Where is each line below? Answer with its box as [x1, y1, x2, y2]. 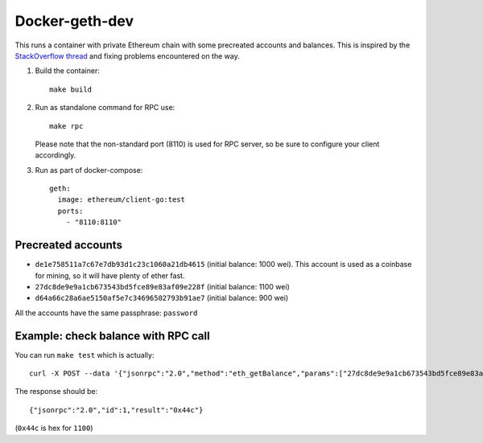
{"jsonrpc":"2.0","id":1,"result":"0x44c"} [29, 405, 204, 414]
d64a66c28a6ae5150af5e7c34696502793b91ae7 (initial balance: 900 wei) [35, 293, 289, 303]
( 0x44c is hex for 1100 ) [14, 423, 93, 433]
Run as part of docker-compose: [35, 165, 143, 174]
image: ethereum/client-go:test [57, 195, 185, 204]
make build [49, 84, 93, 94]
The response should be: [14, 387, 98, 396]
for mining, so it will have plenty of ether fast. [35, 270, 185, 281]
